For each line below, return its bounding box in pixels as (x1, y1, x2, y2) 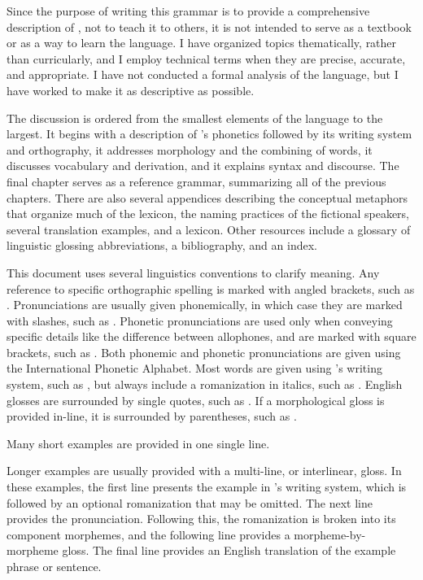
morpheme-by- (294, 525, 366, 543)
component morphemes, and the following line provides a (7, 525, 290, 543)
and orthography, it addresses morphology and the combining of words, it (7, 141, 373, 158)
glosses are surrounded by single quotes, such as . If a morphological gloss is (7, 391, 385, 408)
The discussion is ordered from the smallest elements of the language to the (7, 109, 383, 126)
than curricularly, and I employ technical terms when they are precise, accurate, (7, 50, 406, 67)
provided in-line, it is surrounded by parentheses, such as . (7, 408, 297, 425)
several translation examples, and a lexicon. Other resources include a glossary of (7, 220, 411, 238)
